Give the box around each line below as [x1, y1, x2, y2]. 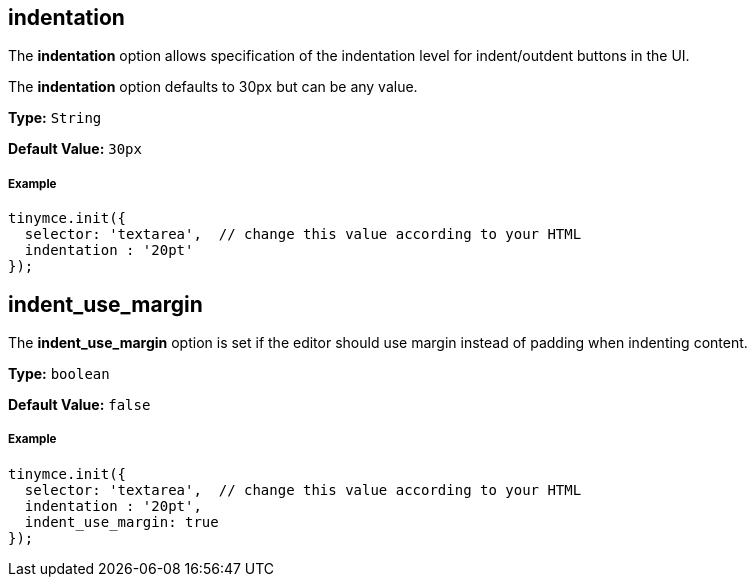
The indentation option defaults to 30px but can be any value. [8, 78, 418, 96]
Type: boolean [8, 365, 110, 383]
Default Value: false [8, 396, 151, 414]
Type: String [8, 109, 102, 127]
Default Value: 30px [8, 140, 142, 158]
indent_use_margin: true [24, 513, 219, 530]
